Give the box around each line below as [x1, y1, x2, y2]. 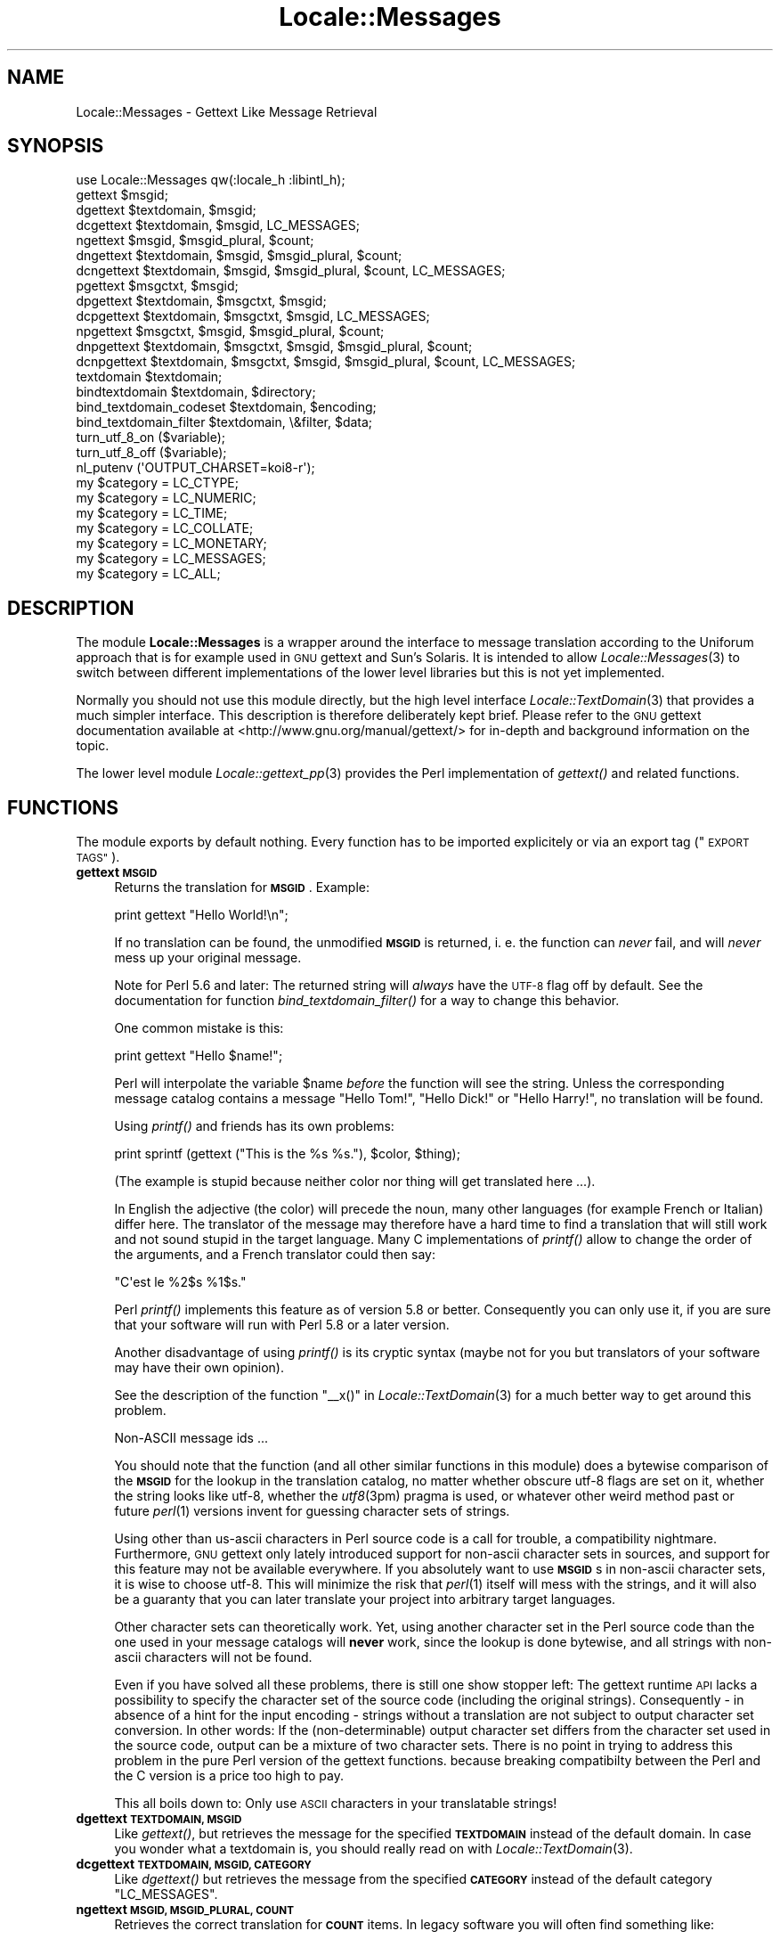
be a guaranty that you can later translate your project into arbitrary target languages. [114, 1591, 616, 1608]
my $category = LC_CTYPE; [76, 475, 239, 491]
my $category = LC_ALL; [76, 566, 221, 582]
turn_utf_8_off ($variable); [76, 445, 227, 461]
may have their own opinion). [114, 1360, 284, 1376]
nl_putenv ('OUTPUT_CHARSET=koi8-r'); [76, 460, 315, 476]
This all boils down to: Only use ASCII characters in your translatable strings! [114, 1796, 557, 1812]
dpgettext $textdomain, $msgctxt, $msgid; [76, 293, 327, 309]
